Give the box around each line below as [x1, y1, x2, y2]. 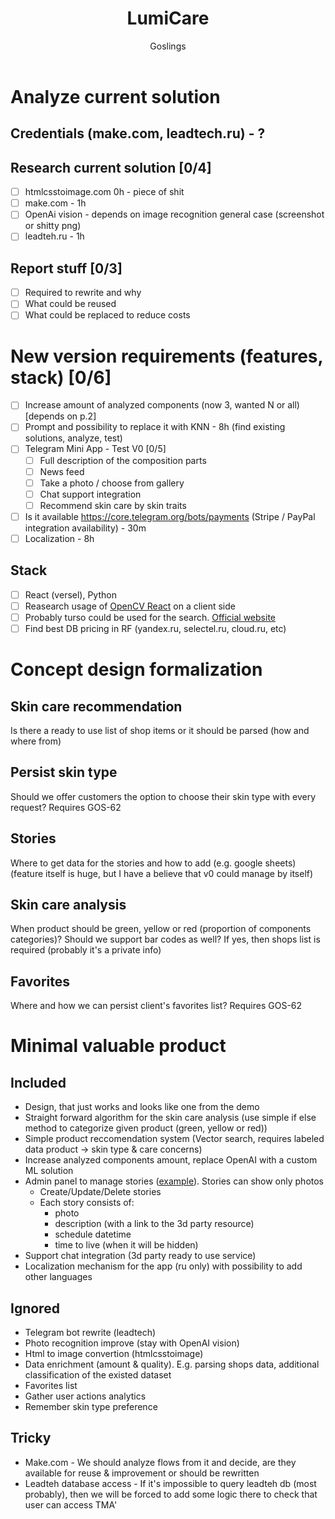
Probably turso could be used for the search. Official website [24, 611, 276, 623]
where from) [10, 735, 62, 747]
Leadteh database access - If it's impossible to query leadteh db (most [24, 1477, 317, 1489]
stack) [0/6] [10, 366, 112, 389]
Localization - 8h [24, 532, 95, 544]
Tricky [10, 1430, 52, 1447]
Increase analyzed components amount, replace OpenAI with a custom [24, 1154, 318, 1166]
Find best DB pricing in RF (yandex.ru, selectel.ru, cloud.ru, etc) [24, 622, 287, 634]
